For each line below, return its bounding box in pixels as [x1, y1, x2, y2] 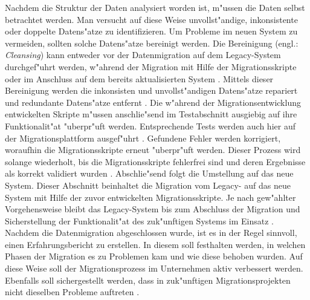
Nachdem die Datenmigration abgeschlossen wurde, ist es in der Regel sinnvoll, [5, 226, 297, 239]
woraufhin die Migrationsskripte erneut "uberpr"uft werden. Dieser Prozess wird [5, 143, 301, 156]
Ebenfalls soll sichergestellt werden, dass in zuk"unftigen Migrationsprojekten [5, 273, 291, 286]
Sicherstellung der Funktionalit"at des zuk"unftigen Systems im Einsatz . [5, 214, 274, 227]
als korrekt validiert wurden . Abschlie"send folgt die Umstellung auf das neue [5, 167, 294, 180]
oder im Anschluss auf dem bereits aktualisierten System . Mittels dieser [5, 72, 274, 85]
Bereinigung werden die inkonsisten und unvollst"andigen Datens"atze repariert [5, 84, 298, 97]
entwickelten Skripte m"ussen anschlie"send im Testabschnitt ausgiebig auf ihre [5, 108, 297, 120]
